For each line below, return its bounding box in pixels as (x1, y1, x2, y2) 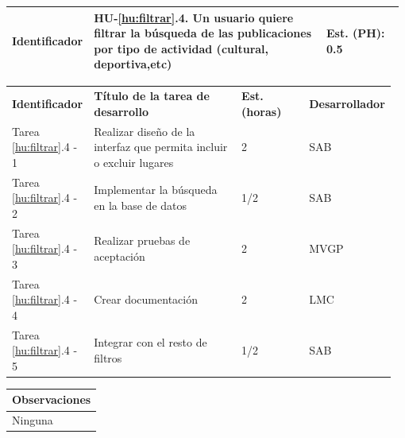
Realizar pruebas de (94, 232, 191, 249)
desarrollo (94, 103, 149, 119)
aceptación (94, 248, 145, 265)
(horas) (241, 103, 282, 119)
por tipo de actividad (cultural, (94, 40, 269, 56)
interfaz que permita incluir (94, 138, 228, 155)
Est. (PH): (326, 25, 385, 41)
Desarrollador (309, 95, 385, 111)
